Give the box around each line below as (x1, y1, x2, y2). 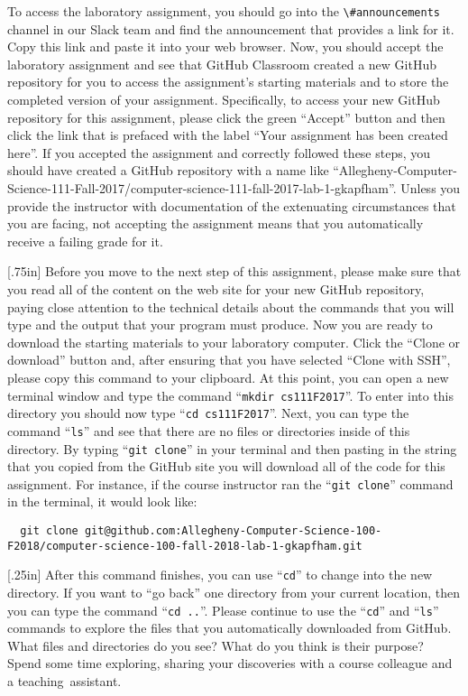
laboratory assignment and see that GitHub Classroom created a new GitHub (7, 54, 436, 73)
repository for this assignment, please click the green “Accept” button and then (7, 107, 445, 126)
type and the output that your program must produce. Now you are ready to (7, 315, 433, 334)
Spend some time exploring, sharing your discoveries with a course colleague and (7, 654, 453, 673)
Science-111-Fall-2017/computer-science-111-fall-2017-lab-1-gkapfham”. (7, 179, 397, 197)
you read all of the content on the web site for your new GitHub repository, (7, 279, 425, 298)
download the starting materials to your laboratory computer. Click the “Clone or (7, 332, 461, 351)
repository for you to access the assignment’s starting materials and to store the (7, 72, 449, 91)
